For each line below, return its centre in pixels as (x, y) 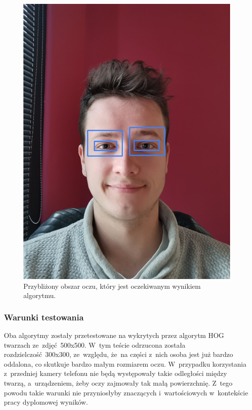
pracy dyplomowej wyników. (46, 402)
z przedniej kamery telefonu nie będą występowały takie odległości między (116, 373)
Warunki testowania (44, 317)
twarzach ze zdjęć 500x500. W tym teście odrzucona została (95, 345)
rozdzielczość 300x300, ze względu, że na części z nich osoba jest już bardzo (119, 354)
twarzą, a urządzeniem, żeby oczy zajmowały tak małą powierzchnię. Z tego (118, 383)
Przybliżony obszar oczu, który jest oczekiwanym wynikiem (112, 286)
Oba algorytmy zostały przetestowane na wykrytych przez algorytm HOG (114, 335)
